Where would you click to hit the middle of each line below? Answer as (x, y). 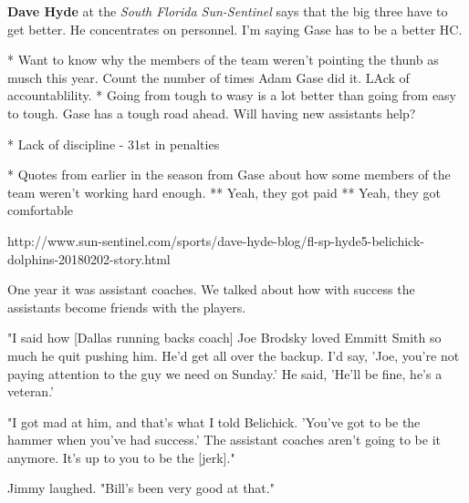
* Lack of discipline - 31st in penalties (114, 144)
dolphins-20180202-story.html (89, 258)
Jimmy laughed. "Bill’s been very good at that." (141, 488)
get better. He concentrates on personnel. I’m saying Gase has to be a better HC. (235, 29)
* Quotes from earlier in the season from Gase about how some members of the (229, 175)
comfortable (40, 210)
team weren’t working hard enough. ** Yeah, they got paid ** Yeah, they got (224, 192)
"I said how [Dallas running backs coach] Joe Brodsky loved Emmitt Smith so (224, 338)
